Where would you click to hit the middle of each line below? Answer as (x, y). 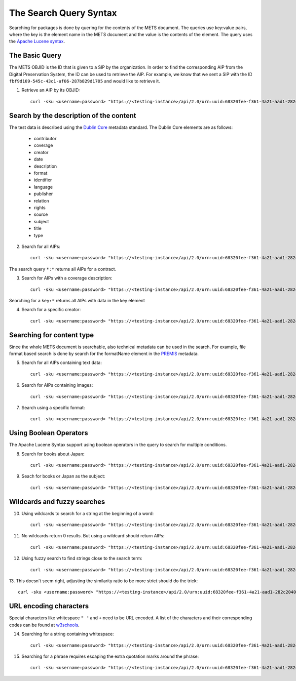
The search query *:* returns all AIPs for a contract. (63, 269)
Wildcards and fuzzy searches (57, 501)
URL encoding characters (49, 606)
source (41, 214)
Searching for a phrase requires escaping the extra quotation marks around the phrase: (110, 656)
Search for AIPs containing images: (57, 385)
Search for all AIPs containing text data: (62, 362)
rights (40, 208)
